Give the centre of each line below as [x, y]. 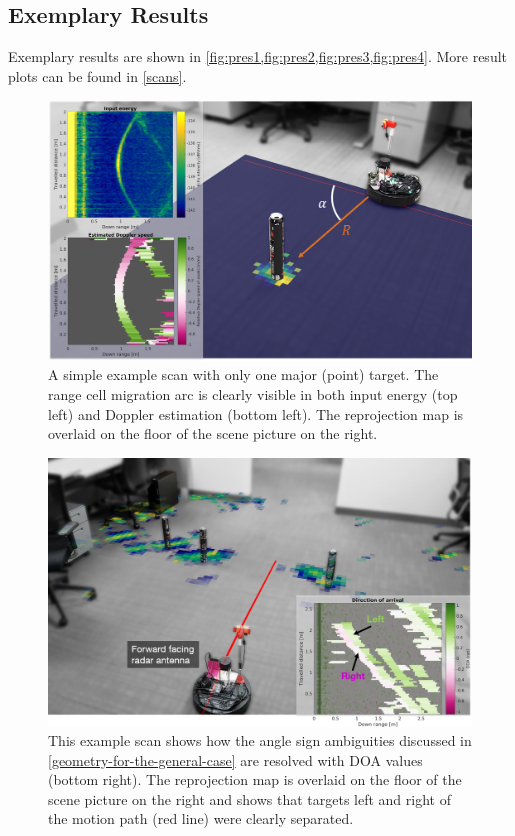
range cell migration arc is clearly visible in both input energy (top [253, 394]
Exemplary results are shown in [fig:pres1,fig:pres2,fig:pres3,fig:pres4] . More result [258, 56]
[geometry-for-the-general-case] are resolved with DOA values [235, 759]
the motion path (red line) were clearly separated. [201, 818]
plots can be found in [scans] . [97, 75]
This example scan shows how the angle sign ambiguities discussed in [260, 740]
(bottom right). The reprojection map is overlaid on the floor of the [255, 779]
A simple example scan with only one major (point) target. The [243, 374]
